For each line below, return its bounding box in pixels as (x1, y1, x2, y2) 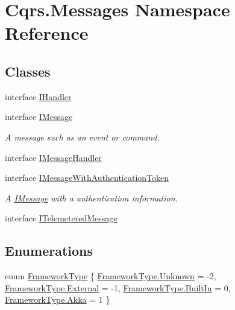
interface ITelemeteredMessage (5, 212, 117, 224)
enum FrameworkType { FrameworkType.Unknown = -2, (5, 270, 216, 282)
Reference (5, 21, 89, 45)
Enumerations (5, 241, 93, 260)
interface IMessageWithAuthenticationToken (5, 171, 169, 184)
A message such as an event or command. (5, 130, 160, 143)
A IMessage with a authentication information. (5, 191, 178, 204)
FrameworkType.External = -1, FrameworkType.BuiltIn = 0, (5, 281, 231, 294)
